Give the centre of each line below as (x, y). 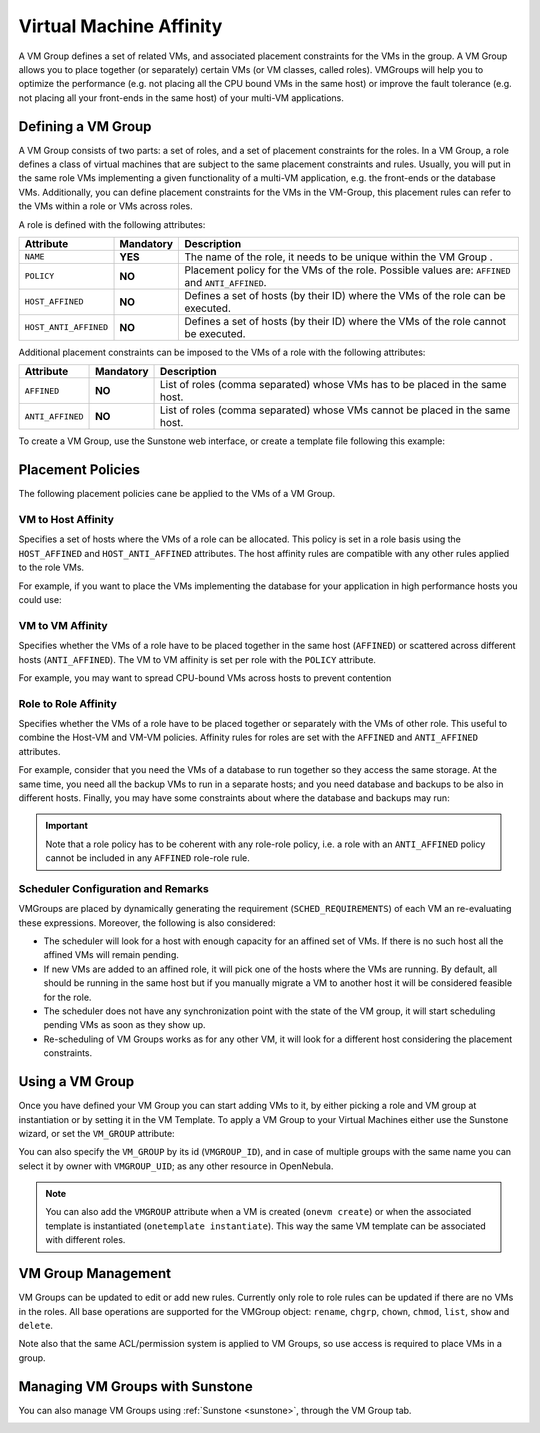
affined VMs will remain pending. (111, 955)
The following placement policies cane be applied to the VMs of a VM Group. (177, 494)
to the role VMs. (51, 567)
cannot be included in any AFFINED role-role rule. (147, 858)
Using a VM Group (76, 1081)
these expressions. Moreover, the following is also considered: (147, 922)
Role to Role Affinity (67, 703)
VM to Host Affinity (66, 520)
